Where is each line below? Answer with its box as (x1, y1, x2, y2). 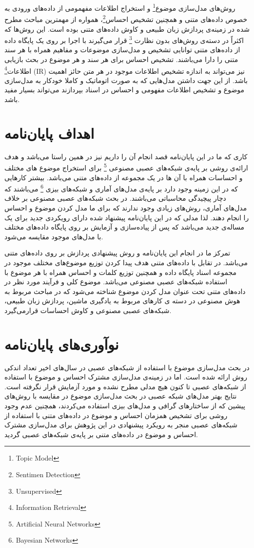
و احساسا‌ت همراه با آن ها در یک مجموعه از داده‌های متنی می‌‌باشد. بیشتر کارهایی (4, 172, 243, 182)
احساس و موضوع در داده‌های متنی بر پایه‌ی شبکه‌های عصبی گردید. (4, 429, 198, 439)
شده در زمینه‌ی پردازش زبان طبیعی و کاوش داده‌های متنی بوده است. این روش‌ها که (4, 23, 250, 34)
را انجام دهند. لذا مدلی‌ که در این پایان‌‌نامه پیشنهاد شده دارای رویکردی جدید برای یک (4, 212, 249, 222)
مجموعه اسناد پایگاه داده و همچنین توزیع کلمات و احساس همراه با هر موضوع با (4, 267, 237, 277)
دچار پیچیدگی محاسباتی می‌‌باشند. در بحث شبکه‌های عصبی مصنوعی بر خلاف (4, 193, 226, 203)
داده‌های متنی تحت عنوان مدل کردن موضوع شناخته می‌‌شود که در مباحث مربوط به (4, 286, 246, 296)
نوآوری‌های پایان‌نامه (4, 334, 119, 354)
